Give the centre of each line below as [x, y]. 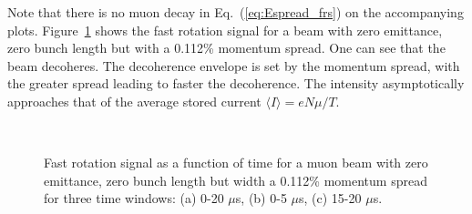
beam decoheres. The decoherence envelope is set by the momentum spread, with [234, 65]
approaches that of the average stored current [134, 101]
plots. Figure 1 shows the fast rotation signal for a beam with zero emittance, [225, 30]
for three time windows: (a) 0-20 [134, 198]
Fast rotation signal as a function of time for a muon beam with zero [236, 163]
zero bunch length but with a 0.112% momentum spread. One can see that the [226, 48]
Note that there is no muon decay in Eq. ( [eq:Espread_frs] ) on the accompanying [236, 12]
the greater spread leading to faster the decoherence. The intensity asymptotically [236, 83]
